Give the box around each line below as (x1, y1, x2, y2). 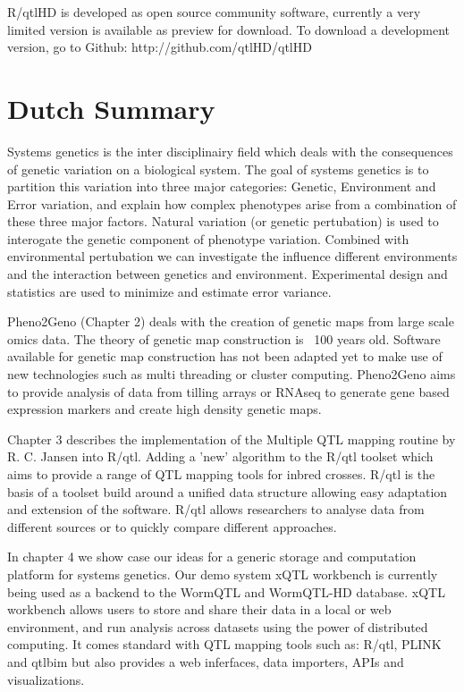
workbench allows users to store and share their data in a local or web (7, 600, 392, 619)
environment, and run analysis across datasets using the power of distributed (7, 617, 428, 636)
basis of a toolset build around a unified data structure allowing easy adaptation (7, 482, 448, 501)
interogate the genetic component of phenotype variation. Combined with (7, 229, 409, 248)
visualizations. (7, 670, 85, 688)
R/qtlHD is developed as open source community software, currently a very (7, 3, 421, 21)
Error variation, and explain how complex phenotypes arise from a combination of (7, 194, 457, 213)
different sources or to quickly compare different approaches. (7, 517, 337, 536)
